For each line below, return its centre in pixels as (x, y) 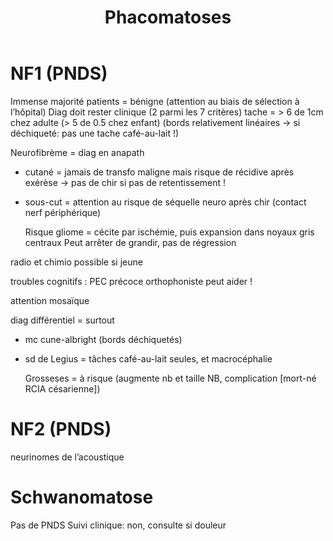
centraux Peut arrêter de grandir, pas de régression (130, 242)
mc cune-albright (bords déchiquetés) (103, 339)
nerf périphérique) (63, 212)
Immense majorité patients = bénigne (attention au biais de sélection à (155, 101)
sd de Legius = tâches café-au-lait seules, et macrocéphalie (148, 358)
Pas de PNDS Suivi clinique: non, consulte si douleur (118, 525)
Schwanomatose (82, 497)
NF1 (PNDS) (59, 73)
